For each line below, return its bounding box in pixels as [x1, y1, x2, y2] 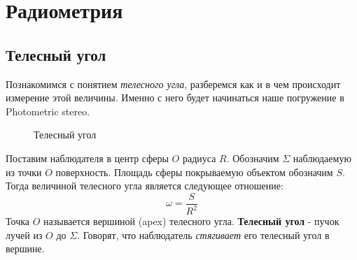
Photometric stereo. [6, 103, 90, 118]
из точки [6, 164, 42, 179]
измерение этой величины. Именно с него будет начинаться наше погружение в [6, 90, 344, 105]
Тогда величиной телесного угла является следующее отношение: [6, 178, 283, 193]
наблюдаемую [293, 150, 351, 165]
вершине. [6, 241, 45, 256]
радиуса [182, 150, 216, 165]
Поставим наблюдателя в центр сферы [6, 150, 169, 165]
